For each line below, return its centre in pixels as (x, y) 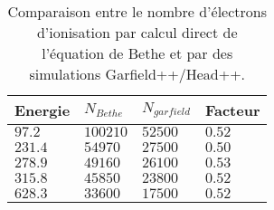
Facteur (232, 110)
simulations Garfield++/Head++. (137, 74)
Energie (43, 110)
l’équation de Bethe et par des (137, 53)
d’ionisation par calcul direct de (137, 32)
